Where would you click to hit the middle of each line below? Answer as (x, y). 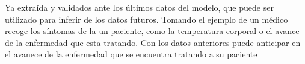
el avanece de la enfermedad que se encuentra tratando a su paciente (131, 54)
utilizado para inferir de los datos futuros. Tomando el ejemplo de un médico (146, 19)
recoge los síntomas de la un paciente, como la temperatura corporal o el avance (152, 31)
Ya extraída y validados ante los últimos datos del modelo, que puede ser (139, 7)
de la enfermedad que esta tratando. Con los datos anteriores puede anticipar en (153, 42)
